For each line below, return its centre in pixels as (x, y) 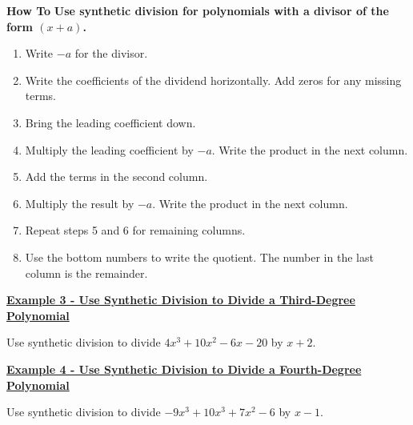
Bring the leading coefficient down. (110, 122)
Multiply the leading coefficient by (109, 149)
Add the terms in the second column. (116, 176)
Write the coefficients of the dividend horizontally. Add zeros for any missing (213, 80)
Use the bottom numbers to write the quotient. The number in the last (199, 257)
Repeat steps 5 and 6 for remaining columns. (135, 230)
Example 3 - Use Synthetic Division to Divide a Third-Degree (181, 300)
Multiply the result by (80, 203)
